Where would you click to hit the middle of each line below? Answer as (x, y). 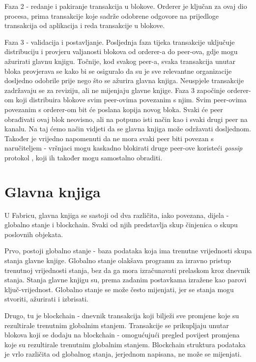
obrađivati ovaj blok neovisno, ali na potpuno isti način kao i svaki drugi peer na (126, 119)
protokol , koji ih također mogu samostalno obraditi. (84, 157)
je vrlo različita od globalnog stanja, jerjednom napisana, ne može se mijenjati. (123, 354)
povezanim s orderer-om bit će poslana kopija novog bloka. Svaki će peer (114, 109)
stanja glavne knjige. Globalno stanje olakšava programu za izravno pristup (118, 260)
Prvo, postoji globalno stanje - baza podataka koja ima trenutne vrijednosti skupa (128, 251)
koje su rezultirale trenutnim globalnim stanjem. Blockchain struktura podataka (125, 344)
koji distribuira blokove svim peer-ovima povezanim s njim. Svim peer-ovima (131, 100)
